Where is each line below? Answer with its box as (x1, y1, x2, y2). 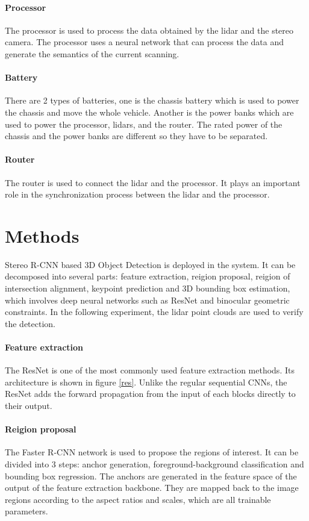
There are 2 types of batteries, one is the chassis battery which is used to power (5, 94, 299, 107)
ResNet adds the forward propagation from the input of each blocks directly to (5, 387, 296, 400)
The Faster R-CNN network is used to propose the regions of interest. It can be (5, 446, 299, 458)
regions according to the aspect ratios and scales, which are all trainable (5, 493, 271, 505)
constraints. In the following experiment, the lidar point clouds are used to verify (5, 305, 304, 318)
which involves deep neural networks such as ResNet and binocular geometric (5, 293, 290, 306)
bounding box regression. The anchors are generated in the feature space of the (5, 469, 297, 482)
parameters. (5, 505, 48, 517)
